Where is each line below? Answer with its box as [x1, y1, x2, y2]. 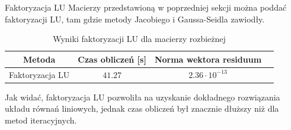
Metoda [23, 53, 56, 65]
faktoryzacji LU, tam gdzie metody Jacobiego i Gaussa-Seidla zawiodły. [5, 12, 265, 25]
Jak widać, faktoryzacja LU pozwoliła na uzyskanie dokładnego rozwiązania [5, 90, 280, 103]
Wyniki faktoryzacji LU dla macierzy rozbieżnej [53, 32, 226, 45]
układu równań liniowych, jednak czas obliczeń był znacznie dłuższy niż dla [5, 102, 279, 115]
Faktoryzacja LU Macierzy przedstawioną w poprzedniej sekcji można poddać [5, 1, 287, 13]
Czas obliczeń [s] [78, 53, 146, 65]
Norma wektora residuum [154, 53, 262, 65]
